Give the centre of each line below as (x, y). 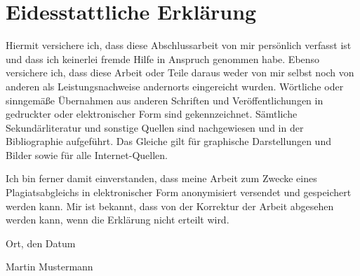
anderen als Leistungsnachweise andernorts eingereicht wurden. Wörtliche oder (175, 86)
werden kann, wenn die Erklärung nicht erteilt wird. (118, 220)
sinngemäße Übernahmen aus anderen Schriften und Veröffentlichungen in (165, 100)
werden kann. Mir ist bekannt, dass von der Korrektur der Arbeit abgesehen (170, 206)
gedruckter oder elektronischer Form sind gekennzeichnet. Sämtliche (152, 114)
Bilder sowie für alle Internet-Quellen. (87, 154)
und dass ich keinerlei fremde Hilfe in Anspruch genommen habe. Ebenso (163, 58)
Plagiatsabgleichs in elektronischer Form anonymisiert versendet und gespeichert (179, 192)
